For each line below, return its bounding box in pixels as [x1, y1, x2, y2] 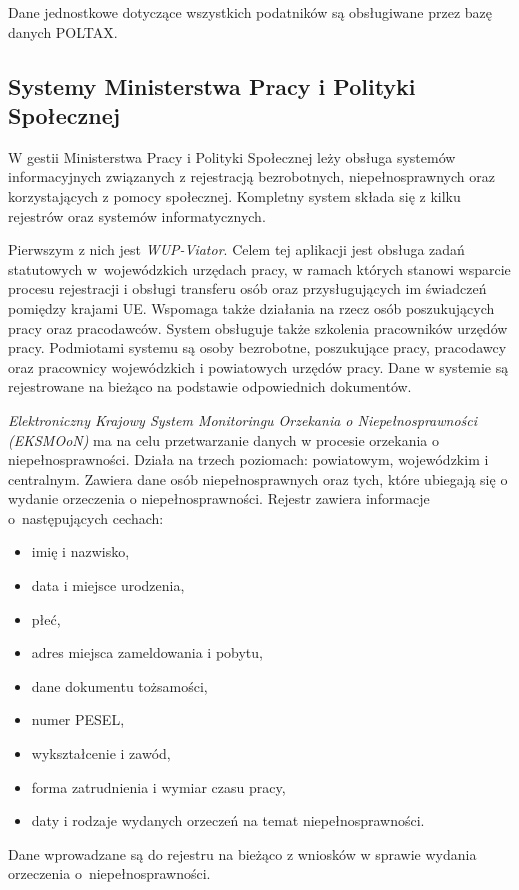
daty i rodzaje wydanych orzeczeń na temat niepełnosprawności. [31, 810, 425, 831]
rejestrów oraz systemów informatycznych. [8, 205, 266, 226]
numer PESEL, [31, 709, 125, 730]
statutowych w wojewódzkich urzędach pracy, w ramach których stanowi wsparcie [8, 258, 511, 279]
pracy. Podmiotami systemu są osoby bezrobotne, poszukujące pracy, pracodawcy [8, 337, 507, 358]
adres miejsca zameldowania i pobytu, [31, 642, 263, 663]
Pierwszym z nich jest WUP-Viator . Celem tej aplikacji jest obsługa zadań [8, 239, 465, 260]
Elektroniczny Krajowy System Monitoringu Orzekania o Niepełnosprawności [8, 409, 478, 430]
